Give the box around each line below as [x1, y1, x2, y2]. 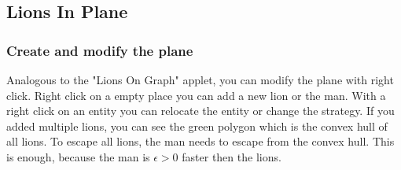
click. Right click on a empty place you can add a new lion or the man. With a [6, 87, 386, 103]
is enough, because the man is [6, 148, 150, 164]
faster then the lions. [182, 148, 281, 164]
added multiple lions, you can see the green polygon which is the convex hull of [6, 117, 388, 134]
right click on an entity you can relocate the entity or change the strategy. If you [6, 102, 395, 119]
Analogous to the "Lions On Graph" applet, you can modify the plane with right [6, 72, 394, 87]
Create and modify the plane [6, 40, 193, 60]
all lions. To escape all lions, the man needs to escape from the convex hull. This [6, 133, 395, 150]
